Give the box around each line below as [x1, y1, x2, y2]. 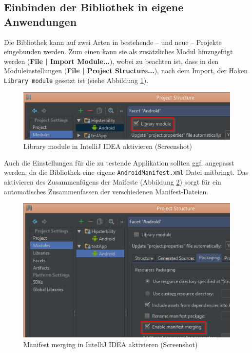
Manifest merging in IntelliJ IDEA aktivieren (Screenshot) [23, 339, 198, 349]
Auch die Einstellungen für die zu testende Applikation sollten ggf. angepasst [4, 157, 234, 167]
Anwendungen [4, 14, 77, 29]
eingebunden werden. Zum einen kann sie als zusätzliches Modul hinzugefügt [4, 46, 233, 57]
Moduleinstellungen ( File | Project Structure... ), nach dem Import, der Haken [4, 65, 248, 76]
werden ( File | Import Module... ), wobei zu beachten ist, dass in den [4, 56, 219, 66]
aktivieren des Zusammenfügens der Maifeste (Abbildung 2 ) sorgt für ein [4, 177, 221, 187]
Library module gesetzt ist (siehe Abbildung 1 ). [4, 75, 149, 85]
